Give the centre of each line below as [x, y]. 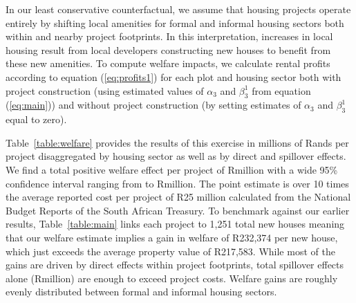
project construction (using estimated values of [105, 90]
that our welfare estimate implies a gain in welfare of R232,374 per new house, [172, 237]
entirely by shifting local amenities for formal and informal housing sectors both [175, 22]
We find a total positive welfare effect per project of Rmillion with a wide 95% [172, 169]
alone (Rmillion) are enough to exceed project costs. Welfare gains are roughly [172, 278]
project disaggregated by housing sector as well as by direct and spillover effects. [176, 156]
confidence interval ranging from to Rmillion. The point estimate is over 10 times [177, 183]
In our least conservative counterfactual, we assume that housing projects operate [178, 9]
